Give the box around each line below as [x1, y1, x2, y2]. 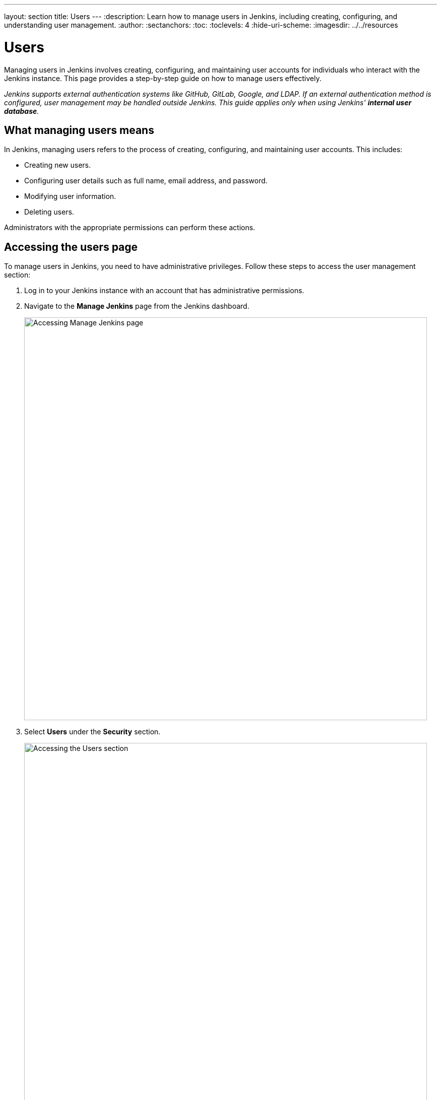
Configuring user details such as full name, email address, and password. [24, 176, 268, 185]
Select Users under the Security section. [24, 727, 161, 736]
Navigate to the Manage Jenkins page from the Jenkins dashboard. [24, 302, 250, 311]
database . [4, 106, 39, 115]
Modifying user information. [24, 192, 116, 201]
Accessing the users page [4, 240, 138, 253]
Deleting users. [24, 208, 75, 217]
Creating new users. [24, 161, 91, 170]
